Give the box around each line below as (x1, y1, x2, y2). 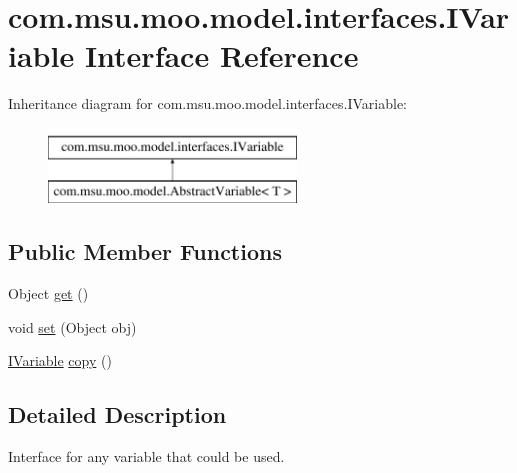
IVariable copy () (8, 350, 112, 371)
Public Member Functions (8, 236, 282, 267)
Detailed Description (8, 399, 227, 430)
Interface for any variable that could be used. (8, 446, 285, 467)
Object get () (8, 283, 89, 304)
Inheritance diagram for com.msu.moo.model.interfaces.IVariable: (8, 93, 407, 114)
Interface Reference (84, 35, 359, 76)
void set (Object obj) (8, 316, 137, 337)
